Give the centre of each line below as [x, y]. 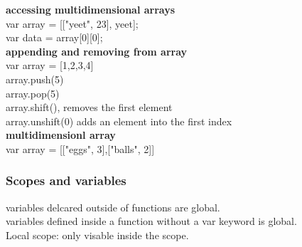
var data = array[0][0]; [54, 37]
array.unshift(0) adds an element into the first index [119, 121]
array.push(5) [35, 79]
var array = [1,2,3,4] [50, 65]
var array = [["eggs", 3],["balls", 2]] [80, 148]
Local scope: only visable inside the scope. [97, 235]
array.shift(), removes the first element [89, 107]
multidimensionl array [61, 135]
